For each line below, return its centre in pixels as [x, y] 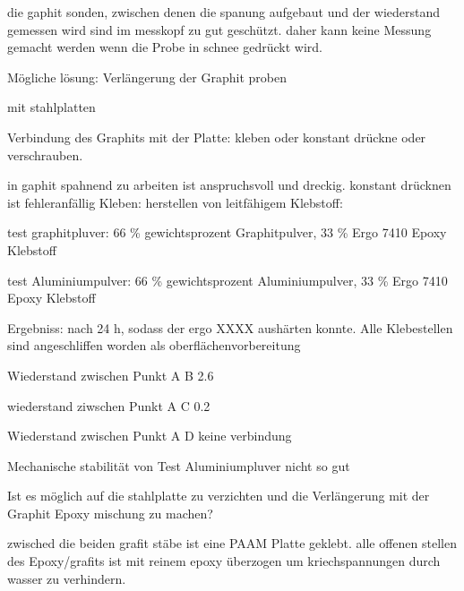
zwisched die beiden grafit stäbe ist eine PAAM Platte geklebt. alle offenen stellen [232, 543]
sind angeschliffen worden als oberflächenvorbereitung [154, 345]
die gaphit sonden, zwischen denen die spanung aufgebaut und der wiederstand [224, 12]
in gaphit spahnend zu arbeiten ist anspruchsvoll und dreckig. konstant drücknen [229, 185]
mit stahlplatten [52, 107]
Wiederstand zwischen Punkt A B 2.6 [111, 375]
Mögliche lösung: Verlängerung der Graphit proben [147, 77]
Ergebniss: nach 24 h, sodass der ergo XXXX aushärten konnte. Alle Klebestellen [230, 327]
